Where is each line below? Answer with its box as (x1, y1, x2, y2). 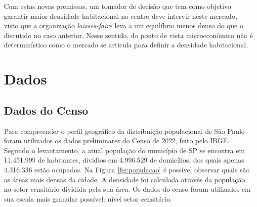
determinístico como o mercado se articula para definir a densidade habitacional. (4, 40, 248, 50)
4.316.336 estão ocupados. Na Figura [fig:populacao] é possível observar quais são (4, 164, 250, 174)
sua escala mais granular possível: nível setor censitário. (4, 193, 172, 204)
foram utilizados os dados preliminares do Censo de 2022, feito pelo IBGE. (4, 135, 230, 146)
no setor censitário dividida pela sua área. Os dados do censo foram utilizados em (4, 184, 251, 194)
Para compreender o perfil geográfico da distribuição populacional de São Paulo (4, 125, 245, 136)
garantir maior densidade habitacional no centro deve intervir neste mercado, (4, 10, 237, 21)
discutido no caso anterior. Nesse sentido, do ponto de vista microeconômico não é (4, 30, 253, 40)
